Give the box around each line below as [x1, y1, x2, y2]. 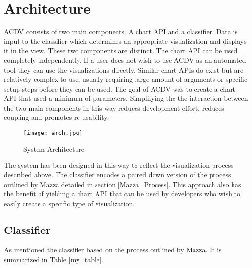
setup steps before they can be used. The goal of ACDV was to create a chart [4, 83, 236, 94]
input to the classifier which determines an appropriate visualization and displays [4, 36, 247, 46]
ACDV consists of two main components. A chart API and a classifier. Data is [4, 26, 238, 37]
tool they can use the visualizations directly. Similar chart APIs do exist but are [4, 64, 244, 75]
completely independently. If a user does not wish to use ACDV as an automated [4, 55, 246, 65]
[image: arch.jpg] [23, 130, 83, 137]
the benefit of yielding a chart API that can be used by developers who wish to [4, 189, 241, 199]
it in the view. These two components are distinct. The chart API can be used [4, 45, 238, 56]
